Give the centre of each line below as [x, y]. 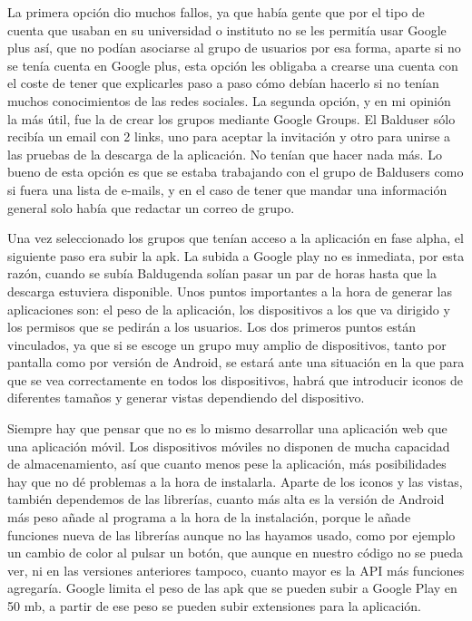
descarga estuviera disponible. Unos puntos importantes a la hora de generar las [230, 291]
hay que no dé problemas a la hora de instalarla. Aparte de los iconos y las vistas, [235, 481]
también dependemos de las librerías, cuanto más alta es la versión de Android [226, 499]
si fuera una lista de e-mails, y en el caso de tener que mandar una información [227, 189]
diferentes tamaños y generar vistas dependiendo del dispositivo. [186, 398]
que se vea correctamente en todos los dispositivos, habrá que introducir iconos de [235, 379]
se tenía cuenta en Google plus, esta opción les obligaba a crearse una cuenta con [233, 65]
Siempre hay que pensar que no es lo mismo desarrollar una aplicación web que [227, 428]
